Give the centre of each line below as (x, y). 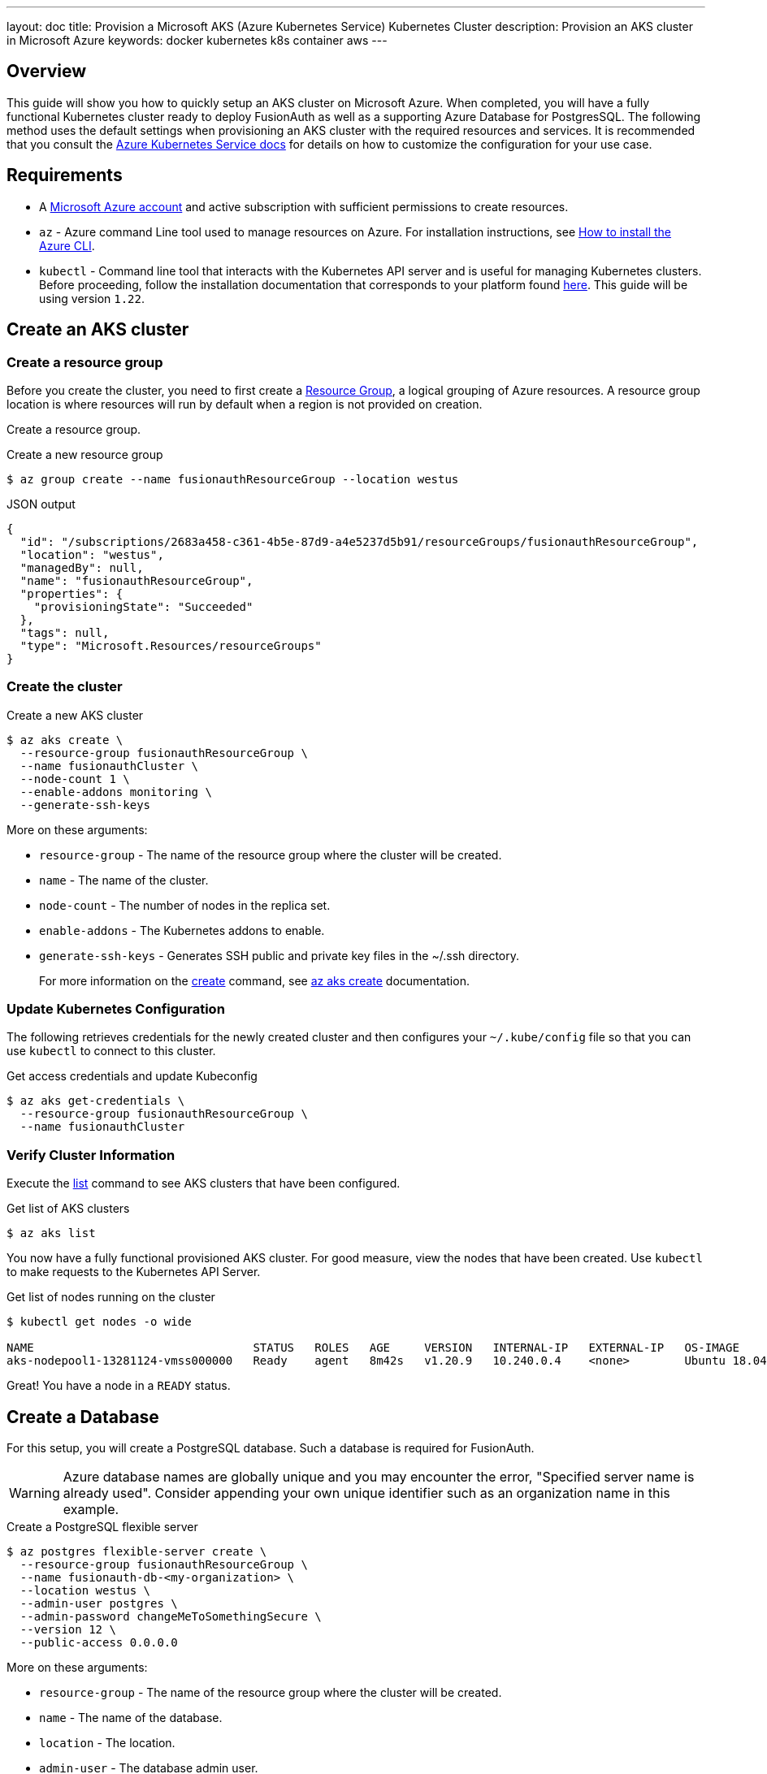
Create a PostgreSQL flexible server (102, 1527)
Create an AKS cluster (98, 330)
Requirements (65, 175)
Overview (47, 71)
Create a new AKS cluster (75, 715)
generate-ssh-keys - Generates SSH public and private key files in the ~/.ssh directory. (279, 955)
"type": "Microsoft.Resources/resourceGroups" (171, 645)
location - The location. (107, 1743)
